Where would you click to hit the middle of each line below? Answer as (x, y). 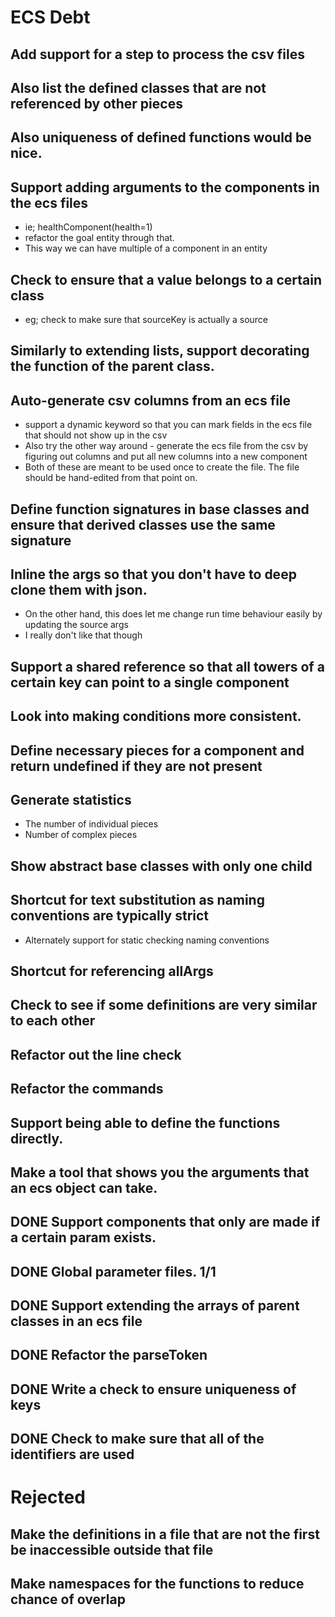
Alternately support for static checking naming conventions (147, 940)
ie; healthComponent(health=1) (88, 227)
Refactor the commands (87, 1089)
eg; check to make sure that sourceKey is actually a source (146, 319)
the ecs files (49, 202)
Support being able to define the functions (145, 1122)
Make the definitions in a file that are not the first (165, 1534)
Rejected (48, 1497)
